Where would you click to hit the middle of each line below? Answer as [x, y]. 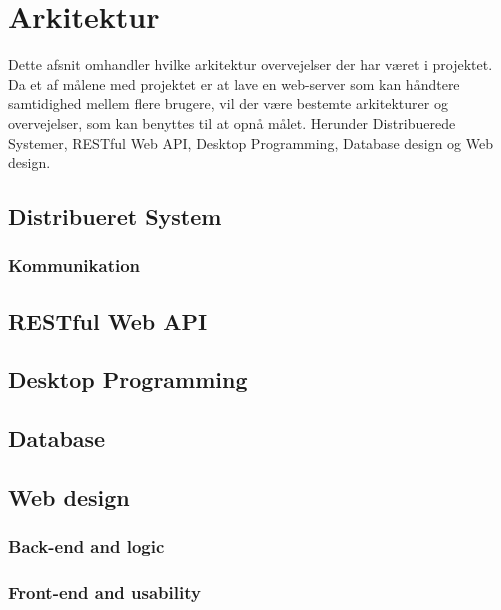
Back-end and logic [86, 546]
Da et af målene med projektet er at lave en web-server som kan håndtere [234, 83]
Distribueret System [115, 216]
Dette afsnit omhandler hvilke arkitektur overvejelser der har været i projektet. [250, 64]
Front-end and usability [104, 592]
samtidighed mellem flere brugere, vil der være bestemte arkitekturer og [228, 103]
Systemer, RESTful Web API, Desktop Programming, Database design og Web [250, 142]
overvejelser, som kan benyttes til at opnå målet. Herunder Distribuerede [232, 122]
